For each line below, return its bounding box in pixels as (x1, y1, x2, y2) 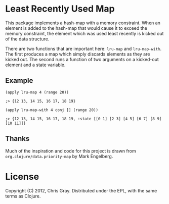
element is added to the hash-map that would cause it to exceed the (5, 25, 148, 31)
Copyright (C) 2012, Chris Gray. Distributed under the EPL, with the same (5, 187, 157, 193)
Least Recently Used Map (5, 3, 115, 15)
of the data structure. (5, 36, 50, 42)
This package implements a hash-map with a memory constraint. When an (5, 20, 161, 26)
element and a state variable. (5, 62, 66, 68)
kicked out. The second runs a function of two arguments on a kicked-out (5, 56, 159, 62)
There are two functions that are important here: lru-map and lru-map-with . (5, 45, 162, 52)
